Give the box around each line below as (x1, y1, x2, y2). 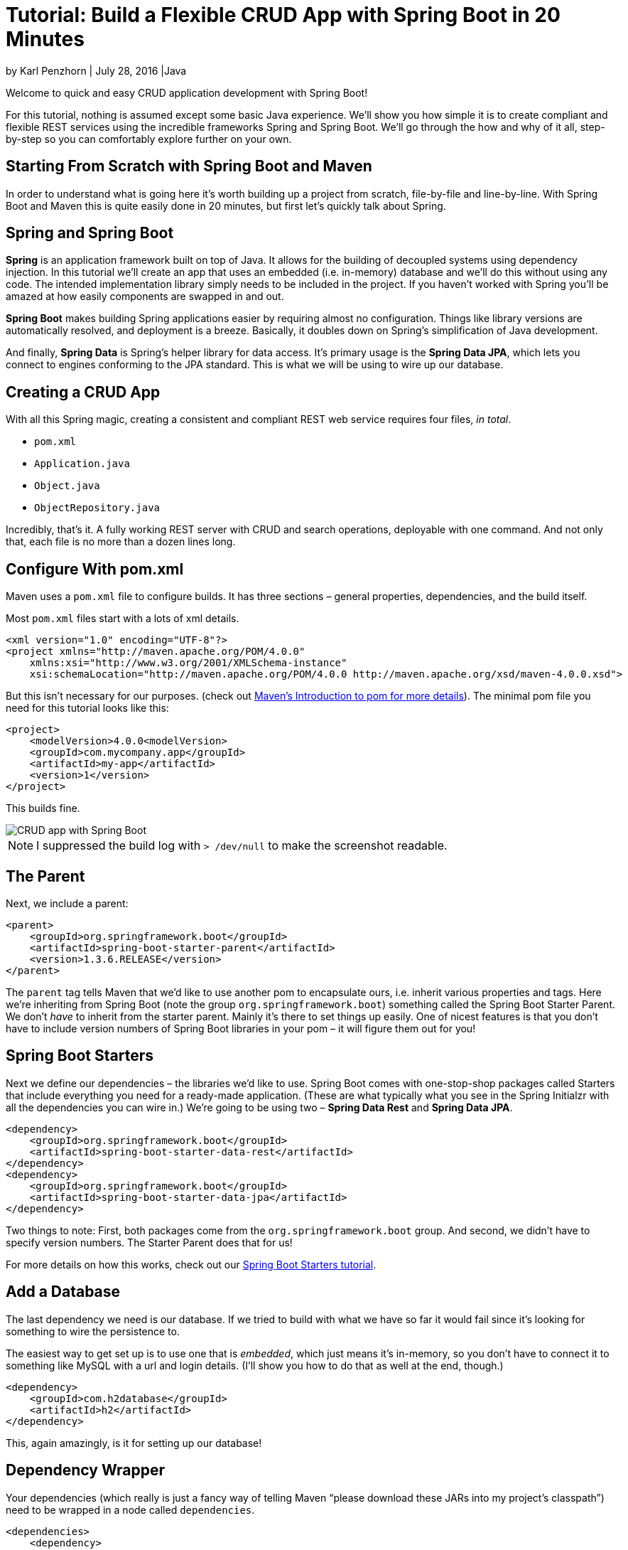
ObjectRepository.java (34, 502, 161, 514)
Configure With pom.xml (6, 560, 184, 578)
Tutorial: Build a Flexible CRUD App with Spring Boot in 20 (6, 3, 561, 27)
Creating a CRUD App (6, 383, 161, 401)
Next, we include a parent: (6, 897, 129, 909)
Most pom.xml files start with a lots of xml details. (6, 612, 239, 625)
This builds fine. (6, 802, 80, 815)
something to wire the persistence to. (6, 1325, 180, 1337)
